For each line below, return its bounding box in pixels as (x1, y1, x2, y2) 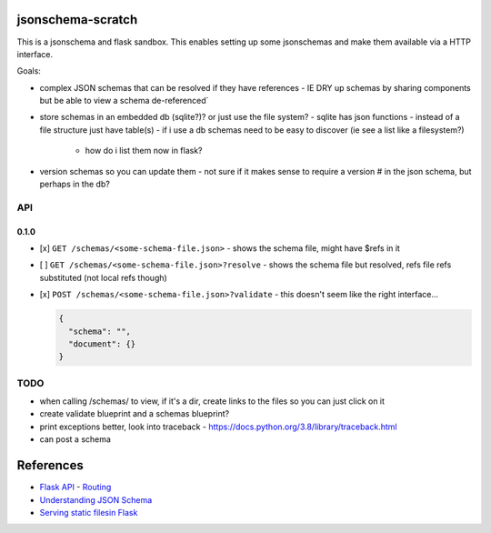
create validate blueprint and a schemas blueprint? (39, 408, 230, 419)
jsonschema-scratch (16, 12, 138, 27)
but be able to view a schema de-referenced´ (39, 96, 209, 106)
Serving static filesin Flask (39, 507, 138, 518)
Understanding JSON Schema (39, 494, 153, 505)
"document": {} (68, 338, 136, 349)
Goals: (16, 65, 41, 76)
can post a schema (39, 434, 111, 445)
